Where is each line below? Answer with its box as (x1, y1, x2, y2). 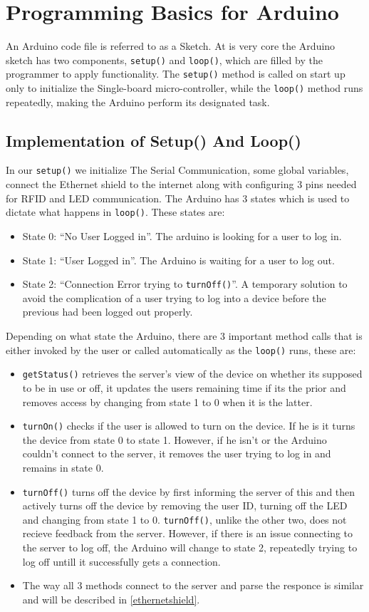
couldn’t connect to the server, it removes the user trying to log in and (22, 446, 331, 461)
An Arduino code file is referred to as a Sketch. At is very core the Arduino (6, 38, 336, 53)
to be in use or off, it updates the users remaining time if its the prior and (22, 380, 346, 395)
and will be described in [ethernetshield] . (22, 591, 200, 606)
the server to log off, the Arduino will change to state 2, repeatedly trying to (22, 540, 358, 555)
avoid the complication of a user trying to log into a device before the (22, 290, 326, 305)
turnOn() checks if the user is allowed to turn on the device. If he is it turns (22, 418, 355, 433)
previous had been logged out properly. (22, 304, 193, 319)
